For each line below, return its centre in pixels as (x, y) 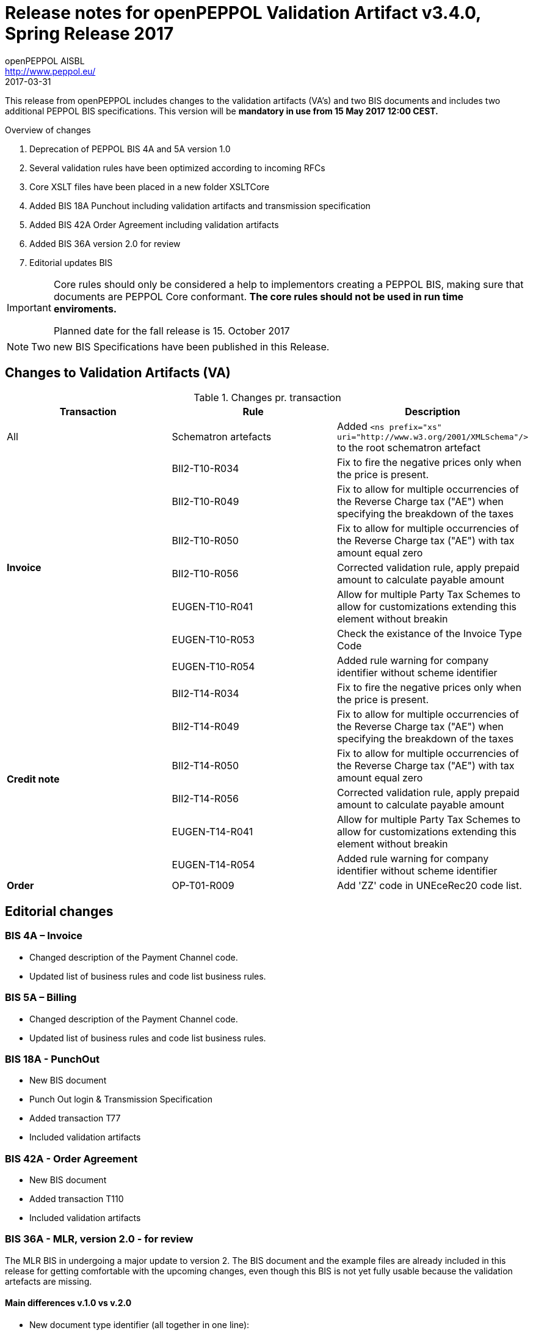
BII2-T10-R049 (205, 501)
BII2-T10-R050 (205, 540)
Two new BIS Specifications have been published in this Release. (180, 346)
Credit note (33, 779)
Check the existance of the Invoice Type (429, 633)
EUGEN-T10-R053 (213, 639)
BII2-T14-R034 (205, 693)
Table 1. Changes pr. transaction (267, 397)
